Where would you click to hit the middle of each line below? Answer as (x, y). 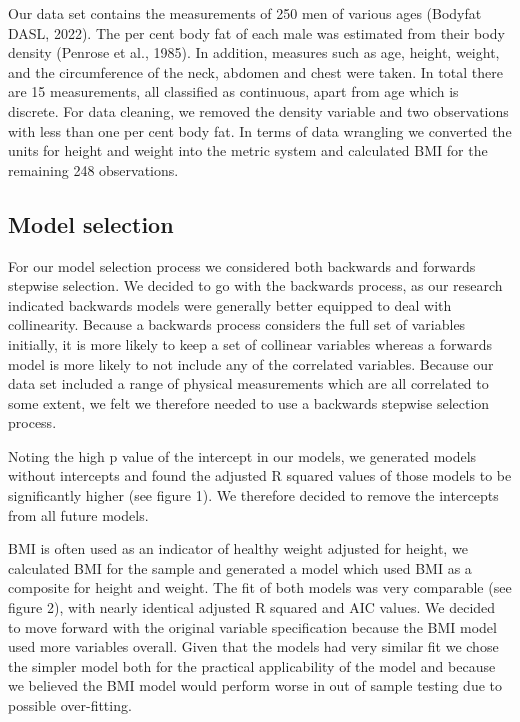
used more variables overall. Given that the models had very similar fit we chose (253, 646)
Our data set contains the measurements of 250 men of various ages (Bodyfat (245, 13)
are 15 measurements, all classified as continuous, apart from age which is (233, 91)
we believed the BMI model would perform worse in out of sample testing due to (255, 685)
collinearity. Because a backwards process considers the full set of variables (237, 324)
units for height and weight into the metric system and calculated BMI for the (248, 150)
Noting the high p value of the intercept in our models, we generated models (242, 455)
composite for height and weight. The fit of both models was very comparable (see (260, 587)
